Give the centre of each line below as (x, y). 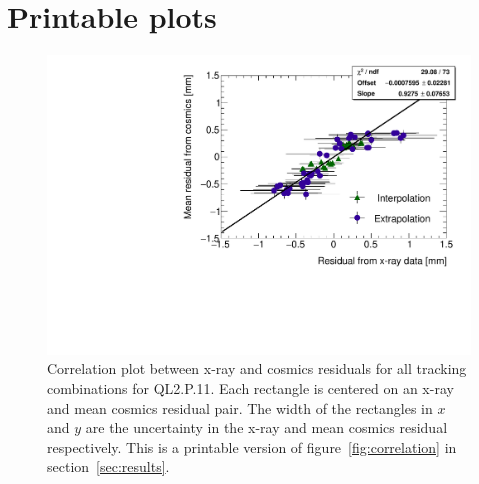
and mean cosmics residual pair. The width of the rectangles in (240, 407)
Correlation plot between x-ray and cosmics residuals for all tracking (257, 368)
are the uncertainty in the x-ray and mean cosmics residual (266, 427)
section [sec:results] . (108, 466)
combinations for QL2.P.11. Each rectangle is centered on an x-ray (250, 387)
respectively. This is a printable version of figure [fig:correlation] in (252, 446)
